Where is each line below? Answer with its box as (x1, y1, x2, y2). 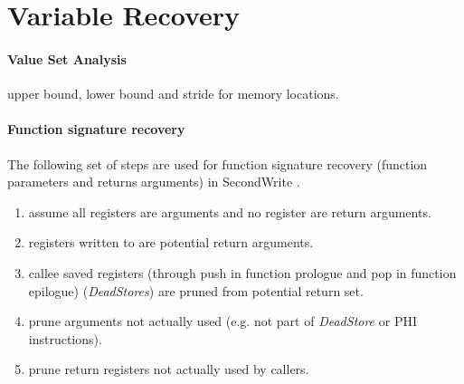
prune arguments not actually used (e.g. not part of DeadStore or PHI (28, 312, 417, 331)
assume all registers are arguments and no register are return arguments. (28, 202, 431, 221)
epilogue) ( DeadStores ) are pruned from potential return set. (28, 281, 364, 300)
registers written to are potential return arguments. (28, 233, 314, 252)
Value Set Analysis (7, 49, 127, 68)
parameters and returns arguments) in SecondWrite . (7, 172, 300, 191)
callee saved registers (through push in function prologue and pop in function (28, 263, 457, 282)
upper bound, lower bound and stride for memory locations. (7, 84, 339, 103)
